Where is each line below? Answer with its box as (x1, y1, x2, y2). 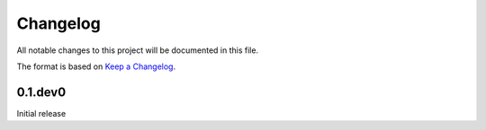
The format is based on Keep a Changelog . (16, 61, 175, 72)
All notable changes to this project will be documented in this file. (16, 45, 259, 56)
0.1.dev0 (16, 84, 67, 100)
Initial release (16, 108, 67, 118)
